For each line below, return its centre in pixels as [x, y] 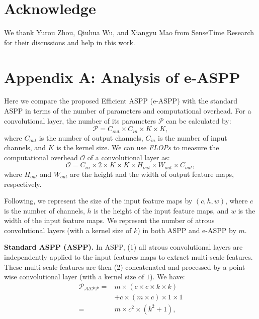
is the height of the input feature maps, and [161, 210]
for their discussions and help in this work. [70, 42]
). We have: [167, 277]
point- [238, 267]
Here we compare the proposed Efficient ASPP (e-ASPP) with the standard [121, 101]
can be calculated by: [199, 120]
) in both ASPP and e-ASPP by [187, 230]
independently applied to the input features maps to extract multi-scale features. [128, 257]
